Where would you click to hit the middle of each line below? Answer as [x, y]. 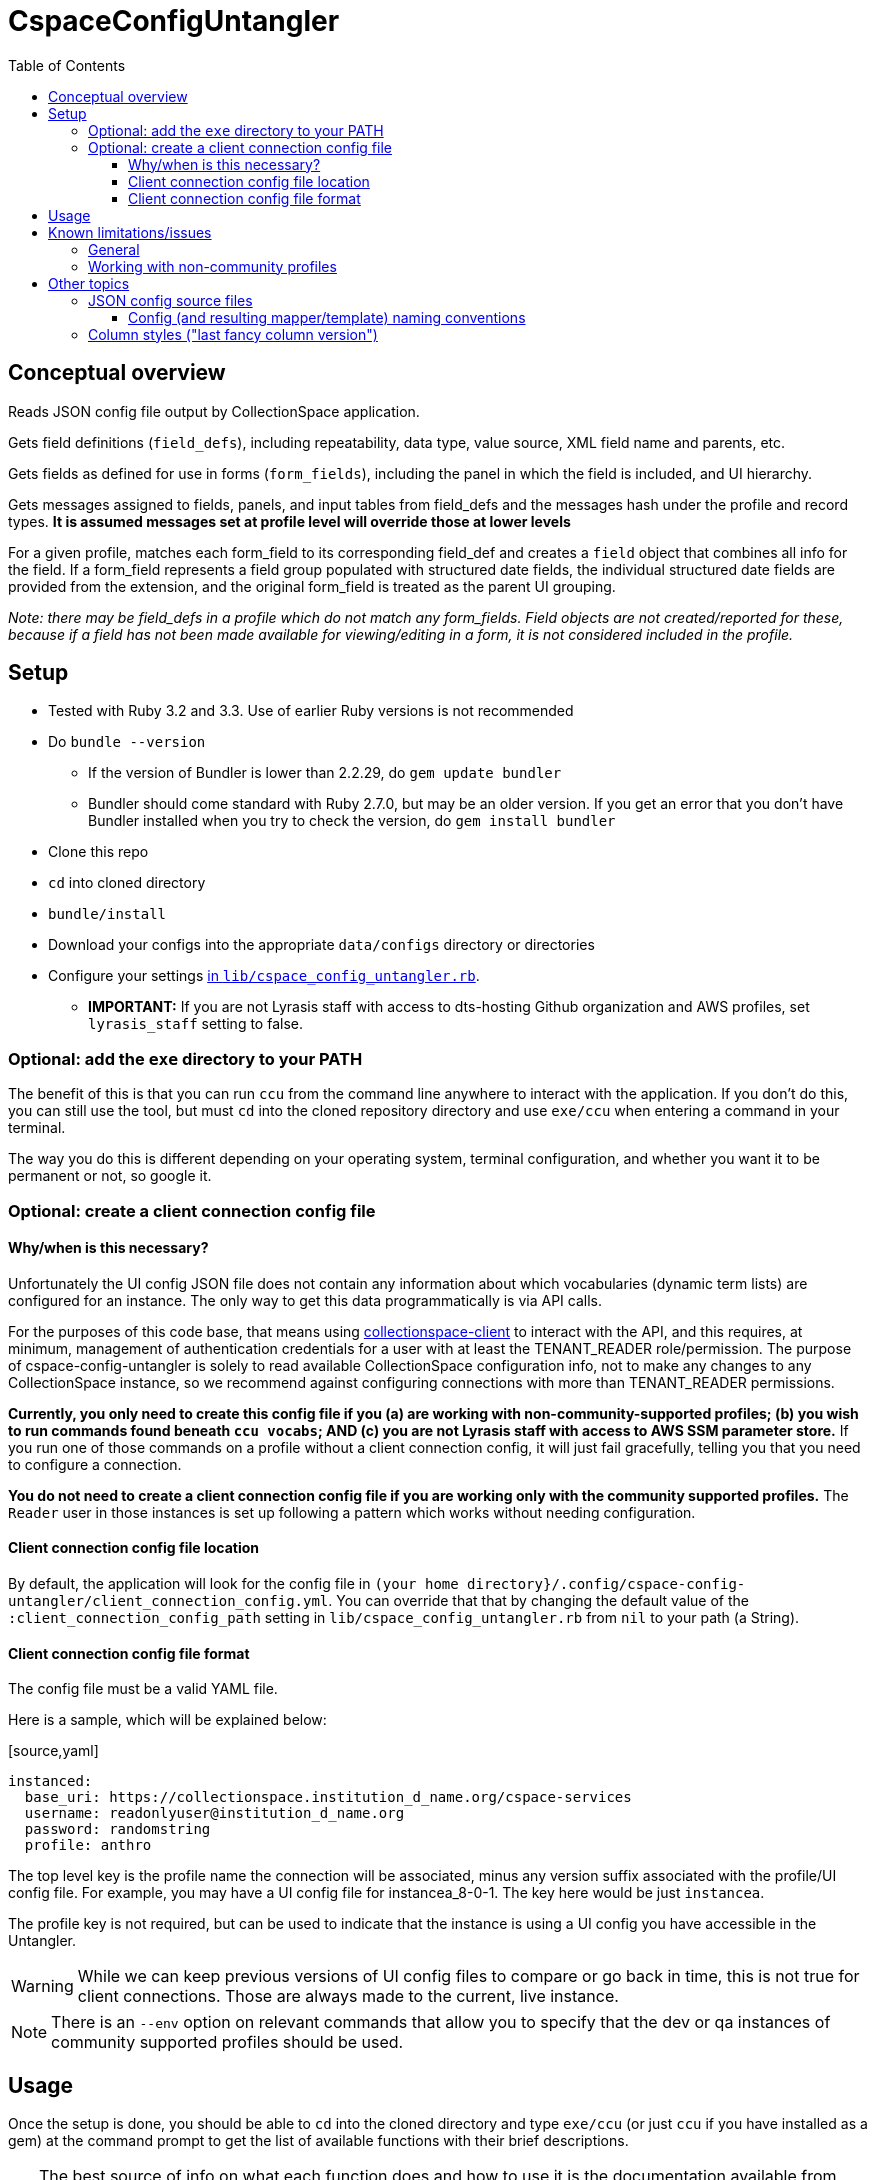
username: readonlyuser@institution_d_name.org [214, 1813]
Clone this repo [98, 852]
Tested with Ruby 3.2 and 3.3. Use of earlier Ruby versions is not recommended [311, 711]
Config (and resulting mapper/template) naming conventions [327, 317]
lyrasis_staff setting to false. [195, 1024]
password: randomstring [117, 1829]
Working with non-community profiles [212, 266]
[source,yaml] [53, 1751]
